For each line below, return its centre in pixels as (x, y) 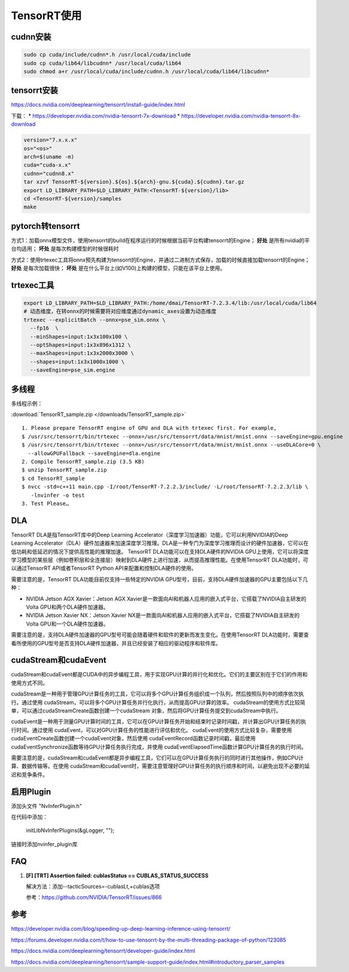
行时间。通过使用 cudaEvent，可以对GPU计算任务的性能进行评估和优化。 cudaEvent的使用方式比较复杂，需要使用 (151, 730)
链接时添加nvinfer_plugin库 (44, 844)
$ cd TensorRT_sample (53, 478)
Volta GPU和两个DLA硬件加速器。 (67, 607)
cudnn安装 (31, 37)
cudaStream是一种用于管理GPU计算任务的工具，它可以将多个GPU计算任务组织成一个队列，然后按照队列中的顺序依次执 (157, 694)
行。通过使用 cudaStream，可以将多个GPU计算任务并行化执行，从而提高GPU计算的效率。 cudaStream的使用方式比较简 (158, 702)
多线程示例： (27, 403)
